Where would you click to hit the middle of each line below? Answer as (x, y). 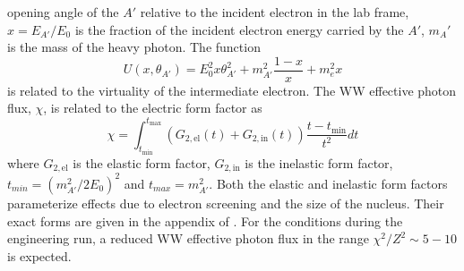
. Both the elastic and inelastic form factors (328, 183)
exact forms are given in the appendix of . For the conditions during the (205, 220)
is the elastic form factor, (142, 162)
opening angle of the (63, 12)
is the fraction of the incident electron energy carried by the (239, 29)
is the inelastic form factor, (319, 162)
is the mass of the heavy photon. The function (134, 47)
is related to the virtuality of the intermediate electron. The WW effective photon (232, 90)
